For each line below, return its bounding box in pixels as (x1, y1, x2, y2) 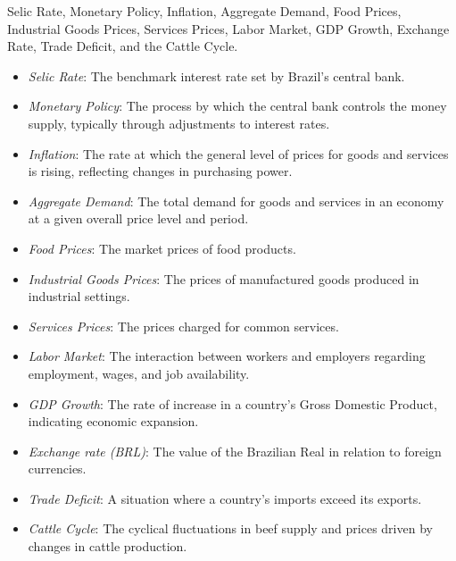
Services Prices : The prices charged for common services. (28, 316, 339, 335)
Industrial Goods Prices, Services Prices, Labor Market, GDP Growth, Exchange (7, 19, 450, 38)
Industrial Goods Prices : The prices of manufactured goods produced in (28, 269, 419, 288)
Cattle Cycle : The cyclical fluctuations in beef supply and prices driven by (28, 519, 433, 538)
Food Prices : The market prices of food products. (28, 239, 296, 257)
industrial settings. (28, 287, 130, 306)
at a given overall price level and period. (28, 209, 249, 228)
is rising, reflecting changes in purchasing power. (28, 162, 293, 180)
